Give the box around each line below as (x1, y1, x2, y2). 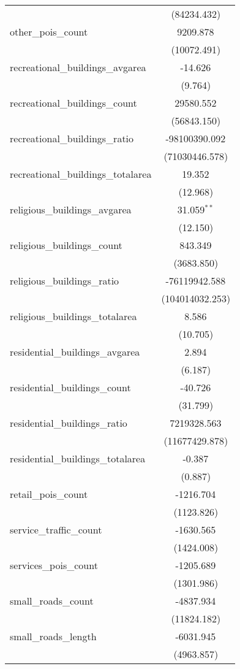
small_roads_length (10, 629, 97, 643)
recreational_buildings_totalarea (10, 167, 152, 181)
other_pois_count (10, 25, 88, 39)
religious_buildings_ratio (10, 273, 119, 288)
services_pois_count (10, 558, 98, 572)
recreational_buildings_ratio (10, 131, 134, 145)
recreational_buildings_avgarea (10, 60, 146, 74)
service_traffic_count (10, 522, 102, 537)
